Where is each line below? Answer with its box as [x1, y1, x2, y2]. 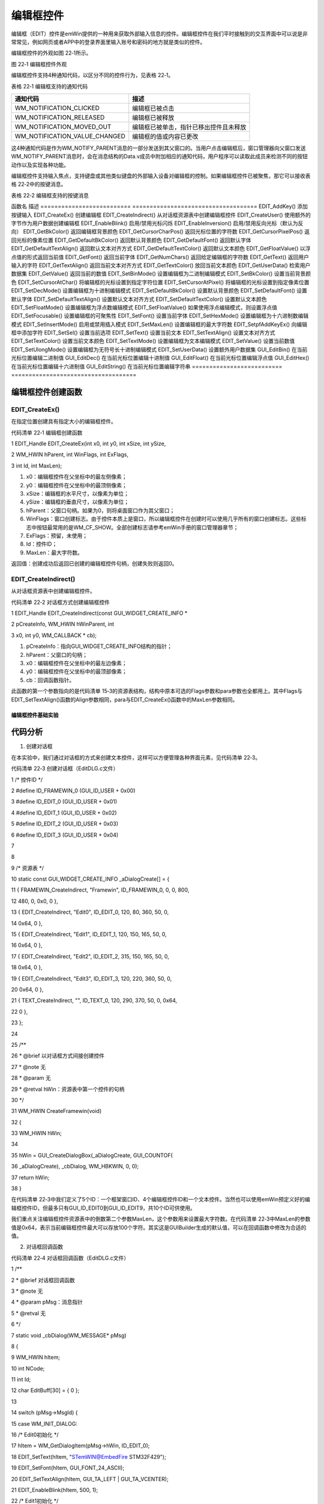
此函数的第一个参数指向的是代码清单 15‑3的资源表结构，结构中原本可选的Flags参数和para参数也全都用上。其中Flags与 [11, 688, 303, 695]
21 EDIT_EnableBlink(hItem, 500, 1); [11, 1486, 98, 1493]
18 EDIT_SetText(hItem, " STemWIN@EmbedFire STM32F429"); [11, 1453, 166, 1460]
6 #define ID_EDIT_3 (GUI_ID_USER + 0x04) [11, 831, 119, 839]
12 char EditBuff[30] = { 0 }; [11, 1387, 80, 1394]
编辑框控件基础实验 [11, 711, 59, 718]
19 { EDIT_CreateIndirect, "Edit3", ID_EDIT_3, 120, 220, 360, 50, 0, [11, 975, 172, 982]
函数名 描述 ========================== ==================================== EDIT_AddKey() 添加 [11, 203, 308, 210]
